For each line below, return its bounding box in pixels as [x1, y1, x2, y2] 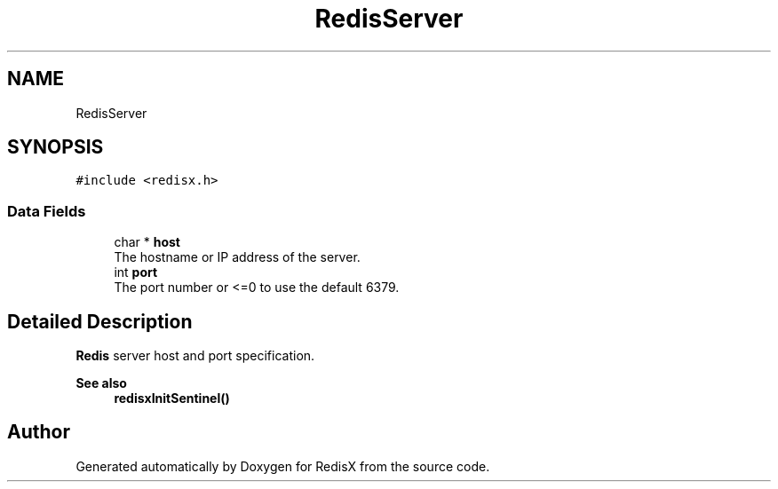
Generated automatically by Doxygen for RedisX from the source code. [75, 458, 490, 474]
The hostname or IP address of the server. [114, 249, 361, 265]
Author [7, 421, 70, 444]
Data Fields [7, 201, 86, 220]
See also [75, 375, 127, 391]
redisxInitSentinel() [114, 390, 230, 406]
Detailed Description [7, 310, 193, 333]
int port [114, 264, 158, 280]
